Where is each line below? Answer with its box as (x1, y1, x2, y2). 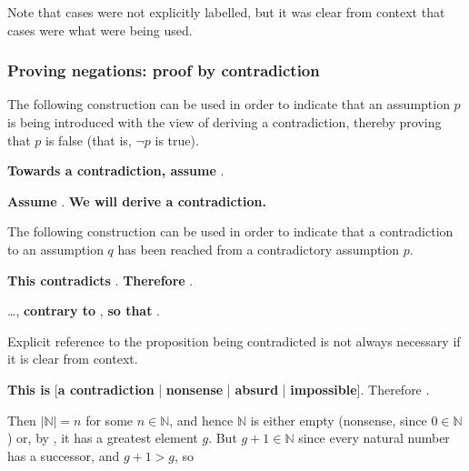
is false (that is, (45, 130, 132, 149)
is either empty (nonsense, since (250, 410, 427, 429)
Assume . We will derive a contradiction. (7, 191, 266, 210)
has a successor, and (7, 446, 120, 465)
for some (85, 410, 134, 429)
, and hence (169, 410, 234, 429)
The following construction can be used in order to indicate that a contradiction (7, 222, 454, 241)
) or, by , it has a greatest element (7, 428, 198, 447)
